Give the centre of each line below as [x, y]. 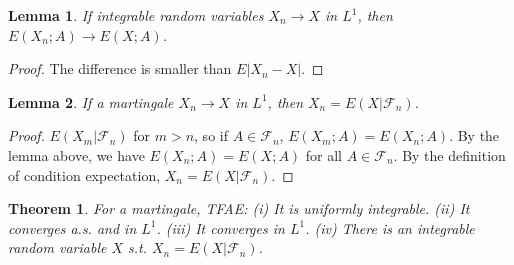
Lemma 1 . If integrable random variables [136, 15]
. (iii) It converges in [220, 227]
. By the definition [449, 154]
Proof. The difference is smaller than [120, 68]
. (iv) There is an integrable [390, 227]
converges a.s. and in [72, 227]
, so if [211, 135]
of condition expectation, [84, 174]
